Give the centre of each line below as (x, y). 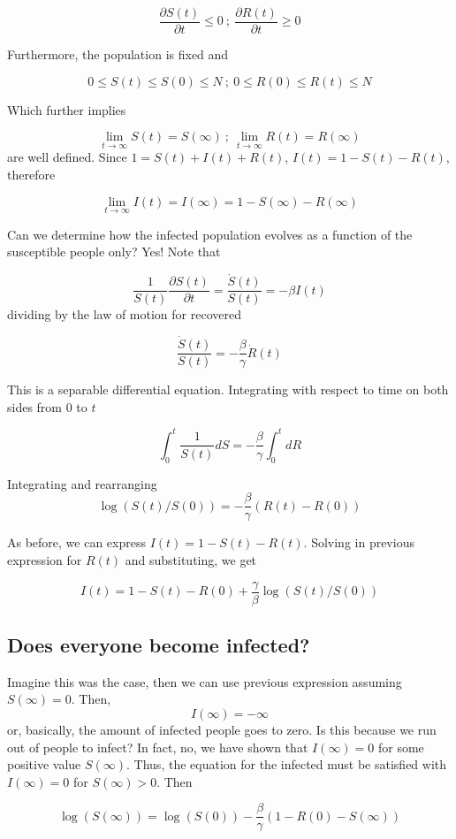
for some (401, 747)
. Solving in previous (359, 542)
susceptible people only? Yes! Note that (114, 252)
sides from (35, 406)
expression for (45, 559)
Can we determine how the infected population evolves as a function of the (210, 234)
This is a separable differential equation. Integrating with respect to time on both (228, 389)
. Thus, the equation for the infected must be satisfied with (287, 764)
